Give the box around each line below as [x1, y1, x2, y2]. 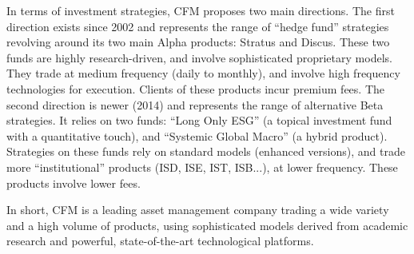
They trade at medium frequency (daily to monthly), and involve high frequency [6, 65, 400, 81]
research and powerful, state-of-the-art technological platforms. [6, 232, 314, 249]
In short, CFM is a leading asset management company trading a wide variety [6, 201, 389, 218]
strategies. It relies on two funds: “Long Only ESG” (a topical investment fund [6, 112, 392, 129]
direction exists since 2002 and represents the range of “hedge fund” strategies [6, 18, 389, 34]
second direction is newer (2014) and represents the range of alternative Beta [6, 96, 384, 113]
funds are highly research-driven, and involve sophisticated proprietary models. [6, 49, 392, 65]
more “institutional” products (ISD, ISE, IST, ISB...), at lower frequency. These [6, 158, 398, 175]
